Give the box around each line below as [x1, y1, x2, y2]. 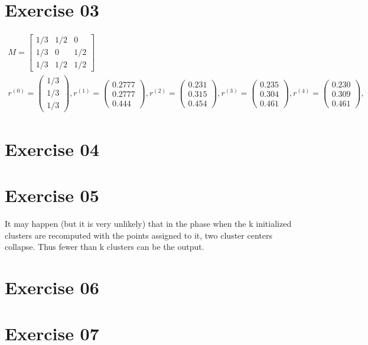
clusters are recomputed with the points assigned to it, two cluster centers [5, 229, 272, 241]
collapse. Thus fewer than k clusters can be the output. [5, 240, 204, 253]
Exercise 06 [5, 275, 99, 299]
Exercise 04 [5, 136, 99, 161]
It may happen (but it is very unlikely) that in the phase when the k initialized [5, 217, 292, 229]
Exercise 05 [5, 183, 99, 207]
